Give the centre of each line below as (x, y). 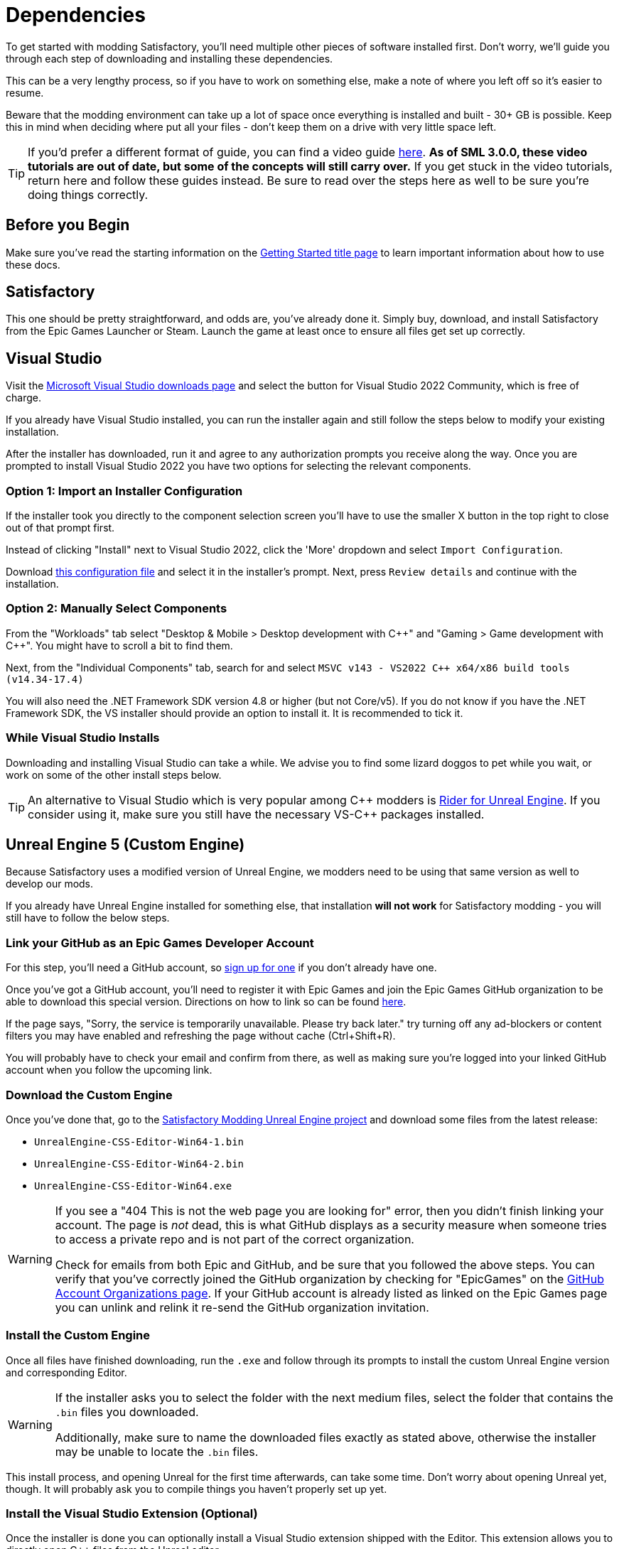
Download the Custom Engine (89, 1095)
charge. (23, 398)
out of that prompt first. (60, 528)
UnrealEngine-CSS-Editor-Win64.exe (133, 1186)
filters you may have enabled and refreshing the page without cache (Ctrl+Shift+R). (201, 1036)
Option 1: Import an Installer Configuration (124, 491)
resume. (25, 92)
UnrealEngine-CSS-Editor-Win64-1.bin (139, 1141)
